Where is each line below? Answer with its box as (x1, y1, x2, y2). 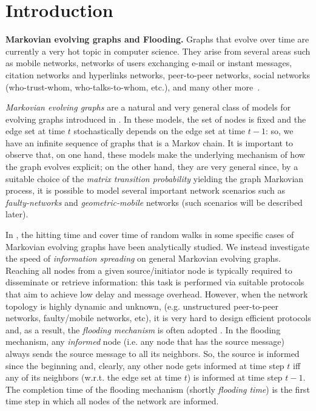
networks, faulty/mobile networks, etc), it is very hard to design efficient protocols (5, 311, 311, 324)
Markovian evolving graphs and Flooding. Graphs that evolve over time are (5, 33, 309, 46)
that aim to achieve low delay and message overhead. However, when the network (5, 288, 308, 300)
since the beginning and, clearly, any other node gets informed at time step (5, 359, 284, 372)
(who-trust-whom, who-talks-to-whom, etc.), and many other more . (5, 80, 260, 93)
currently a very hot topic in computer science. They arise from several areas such (5, 44, 311, 57)
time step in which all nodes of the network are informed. (5, 395, 219, 407)
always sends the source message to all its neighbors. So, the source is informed (5, 347, 300, 359)
